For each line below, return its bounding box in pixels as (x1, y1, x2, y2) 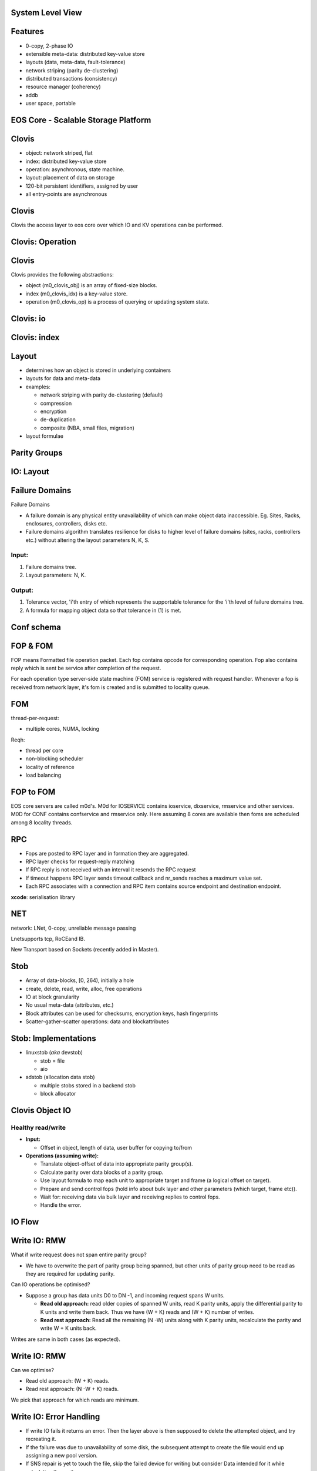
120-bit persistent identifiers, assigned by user (25, 182, 139, 189)
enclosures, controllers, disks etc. (25, 520, 107, 527)
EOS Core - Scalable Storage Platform (11, 115, 151, 125)
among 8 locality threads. (11, 818, 73, 826)
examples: (25, 383, 51, 390)
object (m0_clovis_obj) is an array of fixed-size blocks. (25, 282, 158, 289)
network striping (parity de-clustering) (25, 66, 119, 74)
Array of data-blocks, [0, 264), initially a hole (25, 977, 134, 984)
